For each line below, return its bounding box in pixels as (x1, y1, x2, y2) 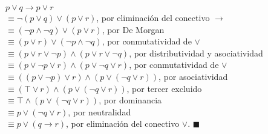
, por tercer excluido (126, 82, 202, 94)
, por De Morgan (102, 23, 165, 35)
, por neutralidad (68, 105, 131, 118)
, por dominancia (99, 94, 162, 106)
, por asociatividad (159, 70, 228, 82)
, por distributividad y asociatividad (129, 46, 263, 59)
